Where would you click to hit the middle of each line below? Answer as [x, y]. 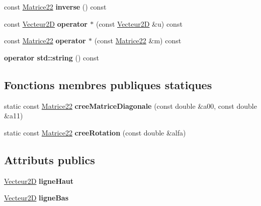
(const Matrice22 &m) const [138, 41]
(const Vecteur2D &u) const [139, 23]
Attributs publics [50, 159]
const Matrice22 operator [45, 41]
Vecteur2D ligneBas [36, 198]
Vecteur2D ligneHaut [39, 181]
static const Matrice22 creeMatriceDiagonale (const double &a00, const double [130, 106]
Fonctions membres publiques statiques [108, 84]
